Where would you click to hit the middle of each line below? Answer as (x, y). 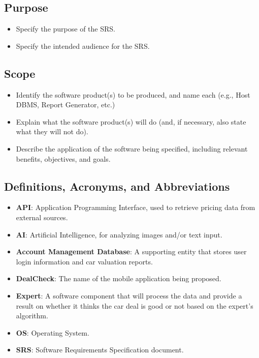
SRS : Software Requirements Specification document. (100, 350)
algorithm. (32, 316)
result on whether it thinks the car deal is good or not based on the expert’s (135, 305)
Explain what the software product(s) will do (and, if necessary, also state (131, 121)
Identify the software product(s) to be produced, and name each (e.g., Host (133, 94)
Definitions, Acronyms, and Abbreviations (117, 186)
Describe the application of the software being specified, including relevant (132, 148)
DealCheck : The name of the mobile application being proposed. (119, 278)
